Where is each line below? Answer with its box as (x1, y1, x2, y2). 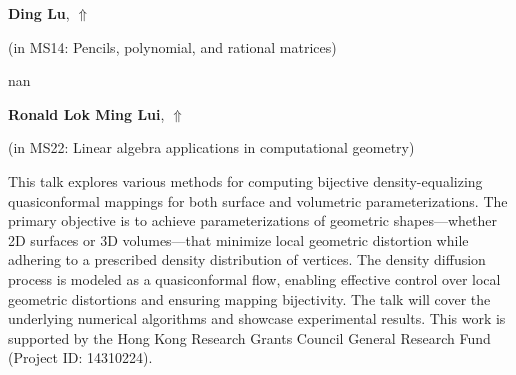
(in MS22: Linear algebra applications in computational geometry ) (8, 137, 415, 158)
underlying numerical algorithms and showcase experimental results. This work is (8, 308, 506, 329)
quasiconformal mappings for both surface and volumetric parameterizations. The (8, 190, 508, 211)
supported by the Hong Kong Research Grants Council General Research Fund (8, 327, 491, 348)
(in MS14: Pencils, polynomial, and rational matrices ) (8, 36, 337, 57)
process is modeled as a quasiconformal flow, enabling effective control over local (8, 268, 501, 289)
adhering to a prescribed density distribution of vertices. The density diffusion (8, 249, 486, 270)
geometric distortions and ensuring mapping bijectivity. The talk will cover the (8, 288, 491, 309)
